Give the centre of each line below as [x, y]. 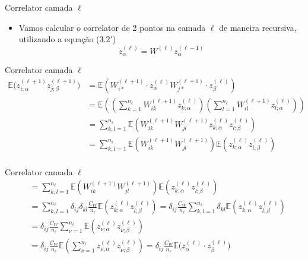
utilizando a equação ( [59, 39]
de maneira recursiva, [258, 27]
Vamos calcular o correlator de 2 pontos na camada [112, 27]
